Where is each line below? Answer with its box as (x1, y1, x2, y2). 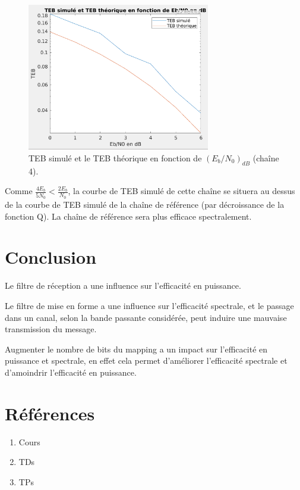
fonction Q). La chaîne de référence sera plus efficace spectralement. (5, 210, 252, 222)
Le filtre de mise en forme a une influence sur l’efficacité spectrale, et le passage (5, 299, 294, 311)
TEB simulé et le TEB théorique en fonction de (29, 151, 202, 164)
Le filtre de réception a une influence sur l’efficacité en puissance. (5, 279, 241, 292)
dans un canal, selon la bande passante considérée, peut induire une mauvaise (5, 311, 287, 323)
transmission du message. (5, 323, 97, 335)
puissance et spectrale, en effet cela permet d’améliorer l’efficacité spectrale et (5, 354, 288, 367)
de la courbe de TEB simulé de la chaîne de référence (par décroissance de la (5, 198, 285, 210)
